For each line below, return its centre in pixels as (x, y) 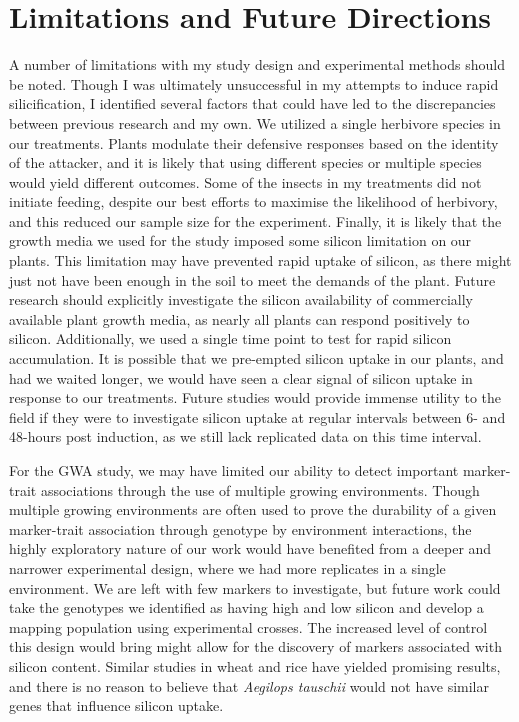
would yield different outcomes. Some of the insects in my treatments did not (245, 181)
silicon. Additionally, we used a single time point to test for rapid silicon (230, 338)
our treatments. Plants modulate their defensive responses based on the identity (254, 142)
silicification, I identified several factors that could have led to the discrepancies (252, 103)
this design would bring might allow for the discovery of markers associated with (255, 646)
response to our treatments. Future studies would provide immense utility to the (255, 397)
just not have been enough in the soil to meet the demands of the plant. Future (252, 279)
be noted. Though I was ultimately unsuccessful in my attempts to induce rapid (254, 83)
